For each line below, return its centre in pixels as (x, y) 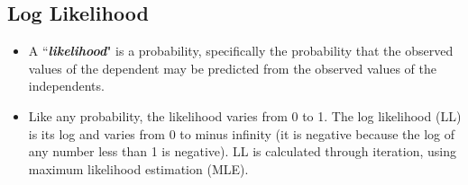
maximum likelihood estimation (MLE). (138, 168)
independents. (66, 86)
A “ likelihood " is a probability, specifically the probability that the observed (241, 51)
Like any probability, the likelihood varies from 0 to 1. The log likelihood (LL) (245, 115)
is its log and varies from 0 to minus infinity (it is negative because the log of (242, 133)
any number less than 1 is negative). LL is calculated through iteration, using (242, 151)
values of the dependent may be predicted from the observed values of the (233, 68)
